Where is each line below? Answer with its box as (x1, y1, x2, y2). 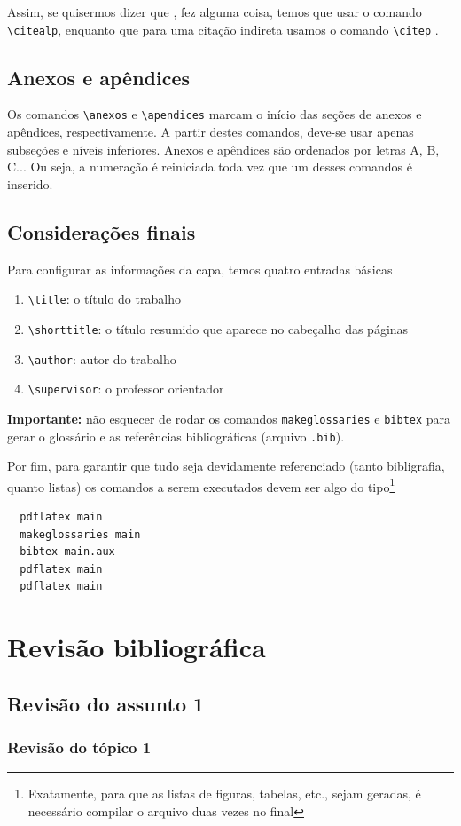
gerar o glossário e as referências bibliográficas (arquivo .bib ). (7, 426, 345, 445)
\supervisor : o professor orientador (27, 379, 224, 398)
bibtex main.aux (20, 545, 115, 559)
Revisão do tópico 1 (7, 736, 152, 758)
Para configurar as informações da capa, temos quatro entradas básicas (7, 259, 393, 278)
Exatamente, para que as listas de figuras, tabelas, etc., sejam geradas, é (27, 784, 421, 803)
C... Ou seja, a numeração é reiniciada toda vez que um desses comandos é (7, 157, 412, 176)
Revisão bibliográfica (7, 629, 266, 665)
